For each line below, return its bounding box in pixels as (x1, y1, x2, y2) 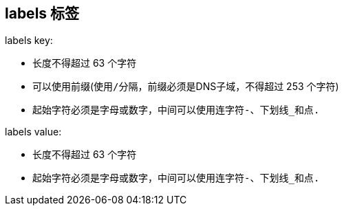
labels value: (5, 126, 62, 138)
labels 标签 (5, 5, 80, 22)
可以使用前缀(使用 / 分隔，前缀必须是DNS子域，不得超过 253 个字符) (32, 80, 339, 93)
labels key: (5, 34, 53, 47)
